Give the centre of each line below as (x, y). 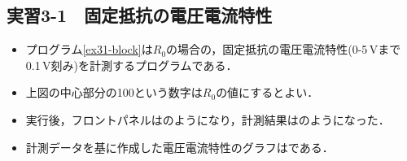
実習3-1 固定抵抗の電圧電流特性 (140, 15)
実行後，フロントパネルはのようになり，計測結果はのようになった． (208, 119)
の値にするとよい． (267, 92)
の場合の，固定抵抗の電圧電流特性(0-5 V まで (284, 49)
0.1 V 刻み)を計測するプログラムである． (131, 65)
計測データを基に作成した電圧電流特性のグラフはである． (179, 147)
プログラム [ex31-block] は (89, 49)
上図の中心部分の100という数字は (114, 92)
